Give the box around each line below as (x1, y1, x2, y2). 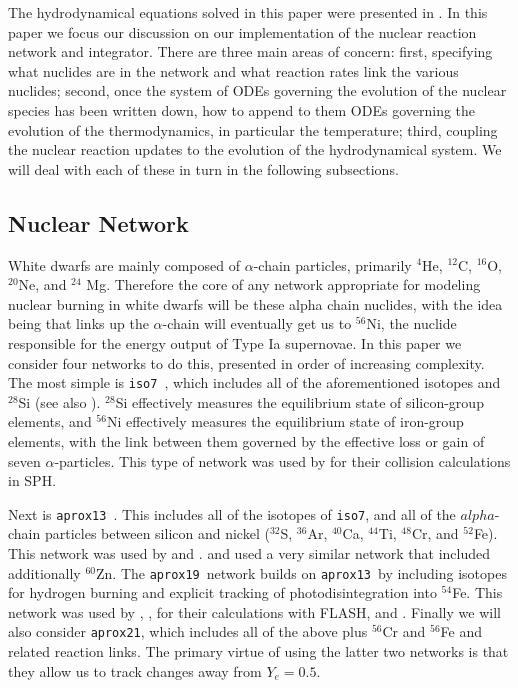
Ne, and (18, 274, 67, 295)
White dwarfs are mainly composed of (8, 254, 241, 275)
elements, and (8, 411, 92, 432)
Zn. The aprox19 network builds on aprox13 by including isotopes (96, 562, 507, 583)
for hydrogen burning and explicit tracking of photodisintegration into (8, 582, 437, 603)
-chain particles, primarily (253, 254, 412, 275)
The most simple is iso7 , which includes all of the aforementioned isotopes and (8, 372, 501, 393)
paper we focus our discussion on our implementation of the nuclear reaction (8, 21, 477, 42)
